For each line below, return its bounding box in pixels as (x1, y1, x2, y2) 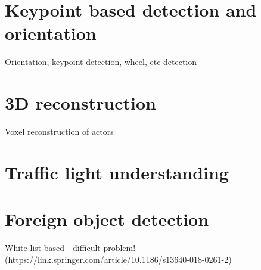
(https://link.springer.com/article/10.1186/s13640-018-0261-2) (5, 253, 232, 265)
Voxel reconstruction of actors (5, 125, 114, 138)
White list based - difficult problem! (5, 241, 136, 254)
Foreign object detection (5, 207, 209, 231)
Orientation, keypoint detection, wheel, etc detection (5, 55, 197, 68)
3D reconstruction (5, 91, 156, 115)
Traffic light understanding (5, 160, 229, 184)
